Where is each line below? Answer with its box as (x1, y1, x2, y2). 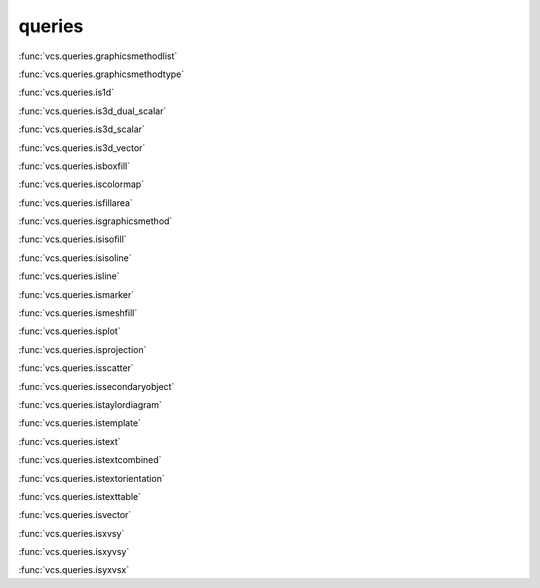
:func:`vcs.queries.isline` (18, 270, 120, 282)
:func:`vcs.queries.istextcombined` (18, 454, 162, 466)
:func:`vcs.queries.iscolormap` (18, 178, 145, 190)
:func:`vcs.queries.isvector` (18, 509, 132, 521)
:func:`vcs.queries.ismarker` (18, 288, 135, 300)
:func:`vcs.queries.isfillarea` (18, 196, 134, 209)
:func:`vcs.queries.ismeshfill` (18, 307, 138, 319)
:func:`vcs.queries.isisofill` (18, 233, 127, 245)
